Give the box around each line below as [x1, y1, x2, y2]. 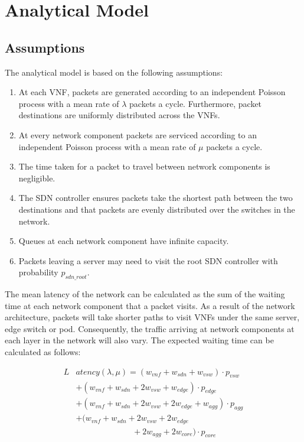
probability [18, 266, 58, 278]
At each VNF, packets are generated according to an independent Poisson [18, 86, 286, 98]
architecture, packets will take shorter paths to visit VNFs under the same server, [5, 311, 300, 323]
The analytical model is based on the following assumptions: [5, 66, 223, 78]
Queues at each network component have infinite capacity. [18, 235, 229, 247]
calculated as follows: [5, 346, 81, 358]
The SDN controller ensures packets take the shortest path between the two [18, 191, 293, 204]
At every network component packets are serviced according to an [18, 128, 257, 141]
